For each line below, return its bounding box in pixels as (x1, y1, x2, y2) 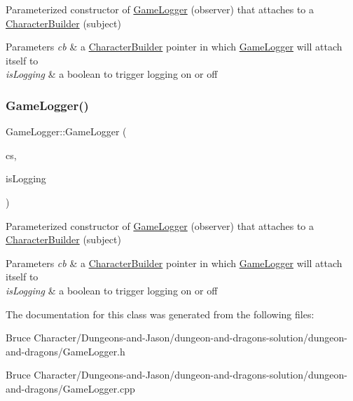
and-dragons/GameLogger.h (6, 344, 125, 358)
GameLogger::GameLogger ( (6, 124, 127, 139)
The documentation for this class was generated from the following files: (6, 306, 314, 321)
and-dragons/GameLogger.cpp (6, 381, 135, 395)
